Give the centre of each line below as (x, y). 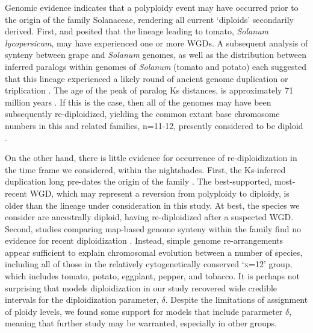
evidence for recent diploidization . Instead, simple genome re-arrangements (144, 240)
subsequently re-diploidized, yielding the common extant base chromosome (142, 114)
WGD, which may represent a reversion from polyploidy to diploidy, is (160, 193)
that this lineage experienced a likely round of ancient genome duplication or (147, 78)
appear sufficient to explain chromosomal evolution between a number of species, (154, 252)
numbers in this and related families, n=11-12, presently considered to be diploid (154, 125)
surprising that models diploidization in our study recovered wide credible (141, 287)
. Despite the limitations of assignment (237, 300)
